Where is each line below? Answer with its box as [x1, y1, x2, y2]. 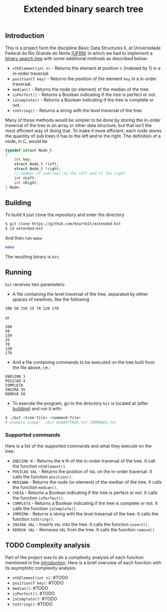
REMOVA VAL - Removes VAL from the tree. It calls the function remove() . [12, 526, 156, 532]
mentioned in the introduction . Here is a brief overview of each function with [5, 559, 162, 566]
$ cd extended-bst [5, 226, 43, 231]
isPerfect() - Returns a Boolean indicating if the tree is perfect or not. [12, 91, 157, 98]
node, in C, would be [5, 138, 48, 144]
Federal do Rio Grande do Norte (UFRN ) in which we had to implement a [5, 50, 153, 56]
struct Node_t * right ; [14, 166, 61, 171]
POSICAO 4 [5, 378, 26, 383]
